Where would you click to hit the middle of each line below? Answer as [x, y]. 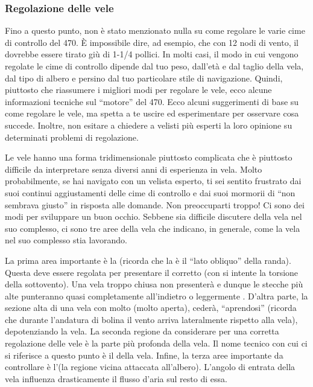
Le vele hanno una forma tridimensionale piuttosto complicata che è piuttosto [149, 157]
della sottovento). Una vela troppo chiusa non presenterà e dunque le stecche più [154, 284]
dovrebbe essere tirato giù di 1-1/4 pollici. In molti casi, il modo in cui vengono [152, 54]
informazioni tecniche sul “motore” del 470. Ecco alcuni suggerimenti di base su [152, 101]
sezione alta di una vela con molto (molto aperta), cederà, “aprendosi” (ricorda [151, 308]
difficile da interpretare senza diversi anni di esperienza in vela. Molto [134, 169]
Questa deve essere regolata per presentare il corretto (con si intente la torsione [152, 272]
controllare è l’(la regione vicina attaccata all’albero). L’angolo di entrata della [150, 367]
